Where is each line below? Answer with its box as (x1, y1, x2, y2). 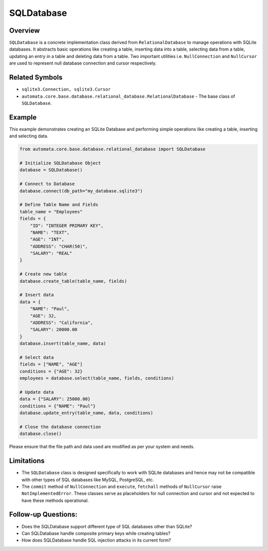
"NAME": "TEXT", (30, 230, 69, 235)
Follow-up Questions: (9, 510, 78, 519)
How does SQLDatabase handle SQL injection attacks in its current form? (21, 537, 171, 543)
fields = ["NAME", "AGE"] (19, 362, 83, 367)
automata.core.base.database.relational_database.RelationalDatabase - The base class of (21, 93, 235, 99)
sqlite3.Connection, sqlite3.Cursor (21, 87, 111, 92)
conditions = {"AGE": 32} (19, 368, 83, 374)
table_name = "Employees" (19, 209, 83, 214)
